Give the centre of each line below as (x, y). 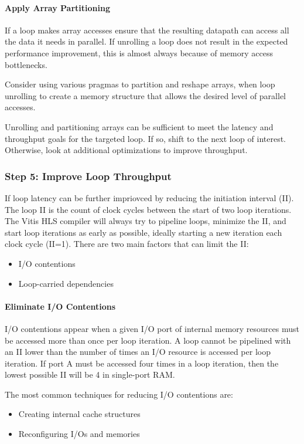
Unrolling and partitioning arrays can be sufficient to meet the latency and (139, 126)
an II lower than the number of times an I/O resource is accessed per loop (138, 352)
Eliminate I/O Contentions (60, 306)
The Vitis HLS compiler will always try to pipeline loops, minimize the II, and (146, 221)
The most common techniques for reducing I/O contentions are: (119, 394)
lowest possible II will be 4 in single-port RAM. (90, 374)
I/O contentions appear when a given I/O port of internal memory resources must (152, 328)
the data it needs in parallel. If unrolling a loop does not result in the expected (146, 41)
